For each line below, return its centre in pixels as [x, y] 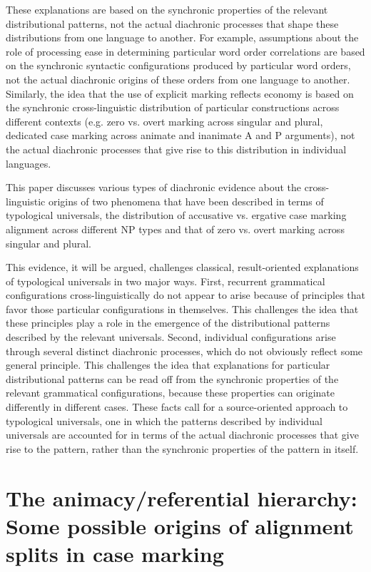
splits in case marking [115, 553]
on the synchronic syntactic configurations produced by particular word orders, [178, 65]
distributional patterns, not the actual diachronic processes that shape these [172, 23]
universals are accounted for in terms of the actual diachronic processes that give [182, 435]
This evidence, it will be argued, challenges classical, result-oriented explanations [182, 267]
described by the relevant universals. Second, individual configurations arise [171, 337]
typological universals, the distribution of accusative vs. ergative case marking [176, 215]
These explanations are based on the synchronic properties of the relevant [167, 9]
